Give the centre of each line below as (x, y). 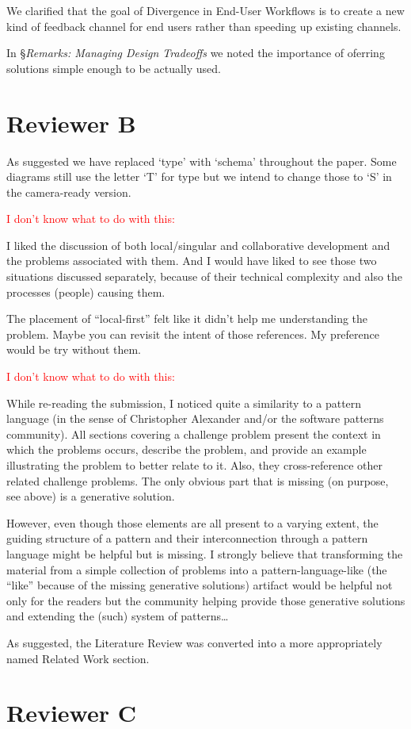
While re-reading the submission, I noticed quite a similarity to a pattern (184, 403)
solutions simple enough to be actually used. (114, 68)
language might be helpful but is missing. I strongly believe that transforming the (205, 553)
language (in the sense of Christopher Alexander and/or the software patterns (195, 418)
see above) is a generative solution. (91, 496)
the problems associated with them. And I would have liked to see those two (192, 261)
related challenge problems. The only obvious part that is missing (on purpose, (198, 480)
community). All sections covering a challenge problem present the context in (194, 434)
